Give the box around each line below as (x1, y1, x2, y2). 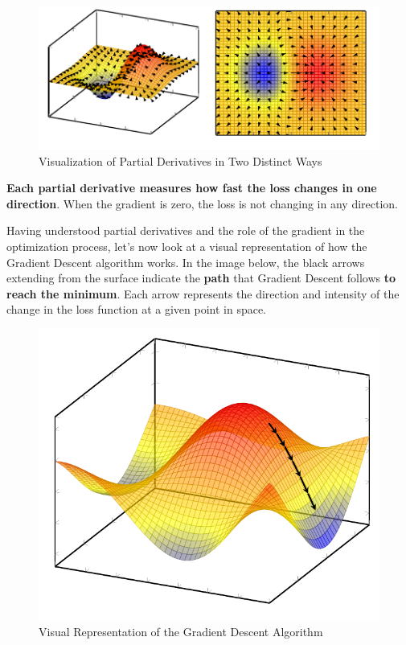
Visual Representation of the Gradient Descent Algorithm (39, 622, 323, 639)
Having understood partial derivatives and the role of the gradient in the (6, 222, 365, 239)
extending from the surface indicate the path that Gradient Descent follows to (6, 269, 396, 286)
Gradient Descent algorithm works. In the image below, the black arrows (6, 253, 365, 270)
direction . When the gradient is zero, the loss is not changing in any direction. (6, 195, 399, 212)
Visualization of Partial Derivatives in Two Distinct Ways (39, 152, 322, 169)
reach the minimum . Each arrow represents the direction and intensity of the (6, 285, 400, 302)
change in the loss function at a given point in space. (6, 301, 267, 318)
